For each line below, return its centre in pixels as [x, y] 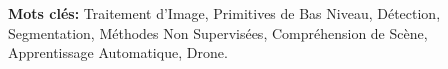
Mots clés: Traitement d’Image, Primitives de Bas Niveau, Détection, [224, 13]
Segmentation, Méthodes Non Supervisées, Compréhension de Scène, [218, 32]
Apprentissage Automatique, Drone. [118, 52]
